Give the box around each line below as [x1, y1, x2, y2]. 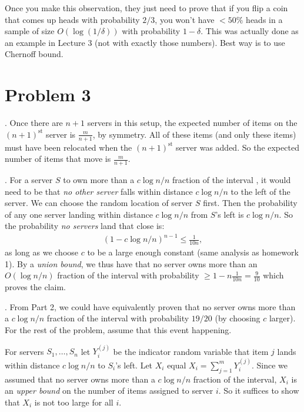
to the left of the [230, 185, 290, 197]
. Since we [251, 358, 288, 371]
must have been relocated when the [5, 141, 132, 153]
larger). [269, 312, 296, 324]
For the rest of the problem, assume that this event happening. [5, 324, 232, 336]
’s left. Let [115, 358, 153, 371]
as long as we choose [5, 246, 79, 258]
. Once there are [5, 117, 63, 129]
